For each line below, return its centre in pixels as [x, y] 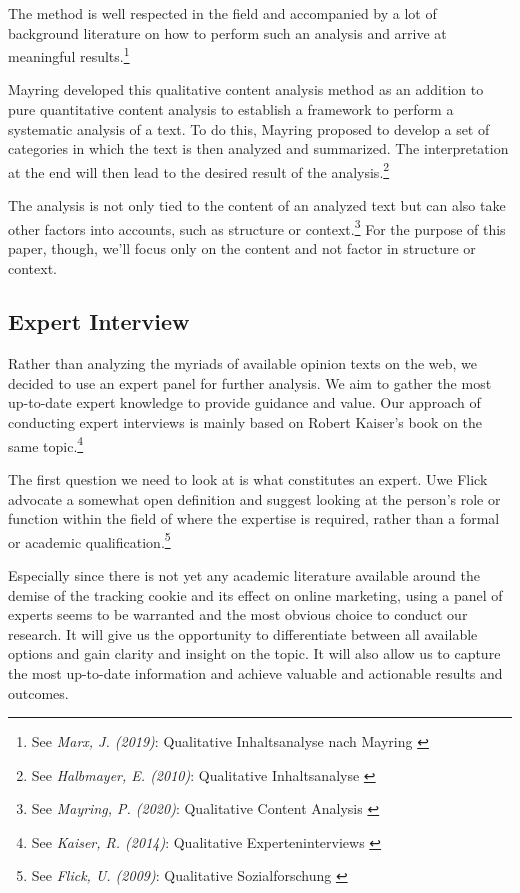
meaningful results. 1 [69, 54]
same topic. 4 [46, 444]
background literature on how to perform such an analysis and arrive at [227, 32]
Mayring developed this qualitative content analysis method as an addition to [246, 89]
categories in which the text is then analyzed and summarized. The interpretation [258, 148]
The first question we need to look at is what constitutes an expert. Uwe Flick [248, 478]
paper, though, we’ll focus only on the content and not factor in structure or [242, 247]
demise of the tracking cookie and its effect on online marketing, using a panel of [255, 594]
